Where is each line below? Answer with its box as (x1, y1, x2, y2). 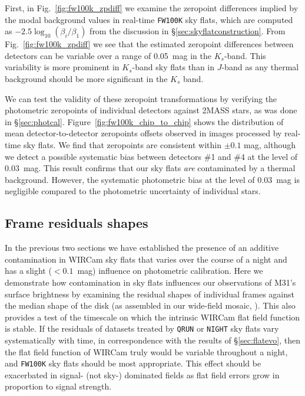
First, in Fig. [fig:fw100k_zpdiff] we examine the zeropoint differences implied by (5, 2, 299, 14)
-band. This (224, 49, 266, 61)
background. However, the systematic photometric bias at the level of (5, 173, 255, 185)
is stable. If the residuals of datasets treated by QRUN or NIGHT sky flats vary (5, 322, 279, 335)
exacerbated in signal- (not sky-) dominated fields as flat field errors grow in (5, 368, 280, 381)
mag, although (244, 139, 296, 150)
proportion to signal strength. (5, 380, 112, 392)
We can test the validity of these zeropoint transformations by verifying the (5, 92, 277, 104)
